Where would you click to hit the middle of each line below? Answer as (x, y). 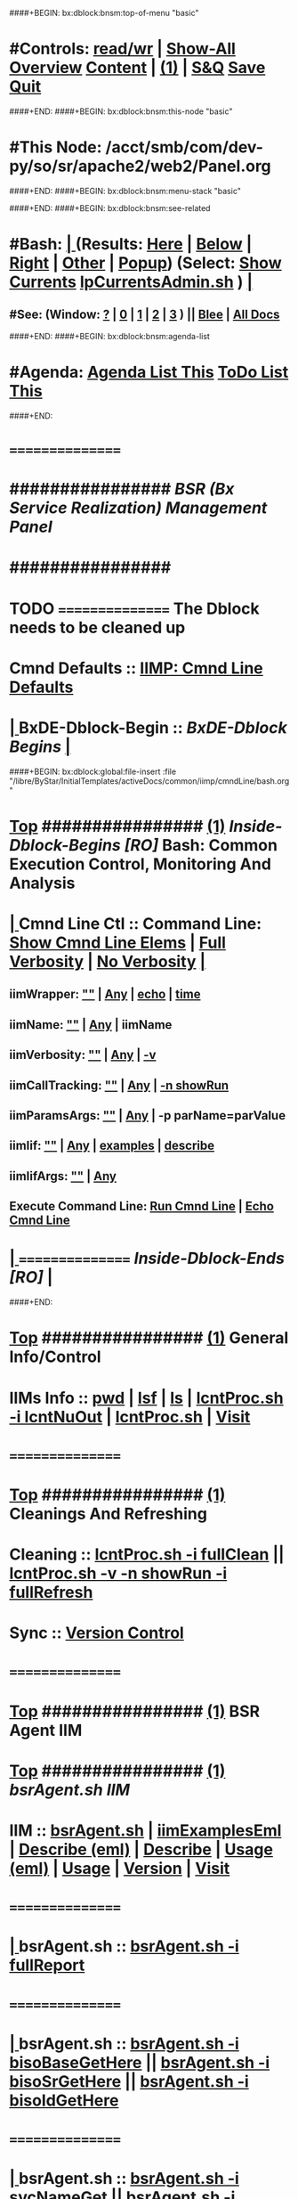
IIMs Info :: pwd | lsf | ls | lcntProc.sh (146, 1398)
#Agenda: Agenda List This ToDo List (149, 372)
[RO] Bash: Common (201, 845)
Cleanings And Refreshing (108, 1514)
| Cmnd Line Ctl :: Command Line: (136, 924)
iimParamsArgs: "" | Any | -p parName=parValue (148, 1116)
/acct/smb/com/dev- (185, 147)
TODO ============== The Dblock (134, 608)
